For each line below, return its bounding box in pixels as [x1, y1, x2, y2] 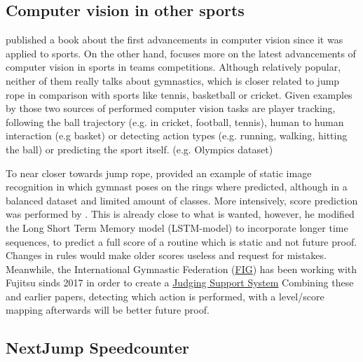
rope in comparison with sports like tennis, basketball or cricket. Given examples [6, 87, 352, 102]
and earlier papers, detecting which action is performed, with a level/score [6, 288, 324, 303]
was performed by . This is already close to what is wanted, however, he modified [6, 207, 355, 221]
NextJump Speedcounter [6, 337, 190, 358]
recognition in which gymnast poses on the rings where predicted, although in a [6, 179, 348, 194]
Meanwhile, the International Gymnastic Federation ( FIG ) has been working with [6, 261, 357, 276]
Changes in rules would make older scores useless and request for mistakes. [6, 248, 327, 263]
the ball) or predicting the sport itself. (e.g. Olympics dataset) [6, 141, 273, 156]
